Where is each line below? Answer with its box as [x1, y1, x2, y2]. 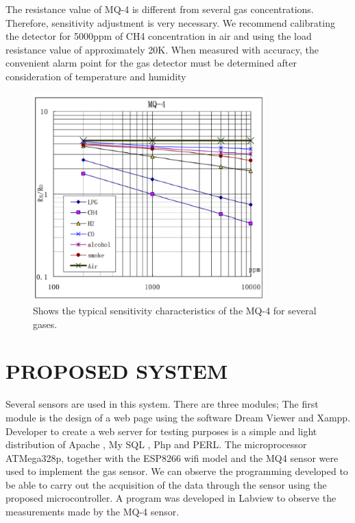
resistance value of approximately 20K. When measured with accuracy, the [5, 42, 319, 56]
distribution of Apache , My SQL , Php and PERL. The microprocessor [5, 437, 307, 452]
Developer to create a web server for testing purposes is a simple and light [5, 423, 317, 438]
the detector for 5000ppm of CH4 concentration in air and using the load [5, 29, 312, 43]
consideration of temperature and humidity [5, 69, 186, 83]
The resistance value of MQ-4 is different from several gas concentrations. [5, 2, 314, 16]
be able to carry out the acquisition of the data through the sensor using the [5, 477, 327, 491]
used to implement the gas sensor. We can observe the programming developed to [5, 464, 348, 478]
